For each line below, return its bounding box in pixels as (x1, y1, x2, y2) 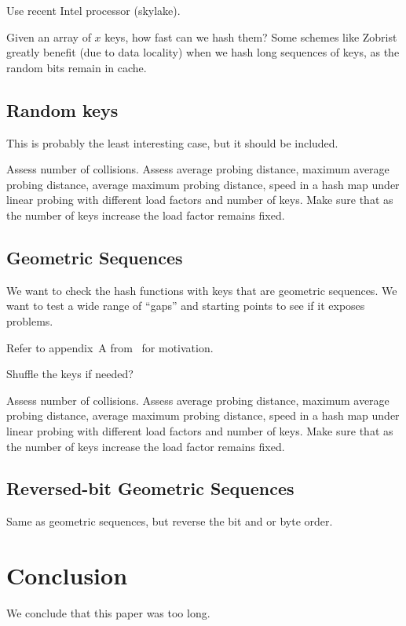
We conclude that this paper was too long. (6, 605, 210, 621)
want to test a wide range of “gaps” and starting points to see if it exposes (6, 297, 365, 314)
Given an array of (6, 28, 91, 45)
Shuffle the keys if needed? (6, 366, 134, 382)
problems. (6, 312, 53, 329)
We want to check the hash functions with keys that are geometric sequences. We (6, 282, 397, 298)
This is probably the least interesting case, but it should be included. (6, 134, 338, 151)
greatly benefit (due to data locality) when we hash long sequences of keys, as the (6, 44, 400, 60)
